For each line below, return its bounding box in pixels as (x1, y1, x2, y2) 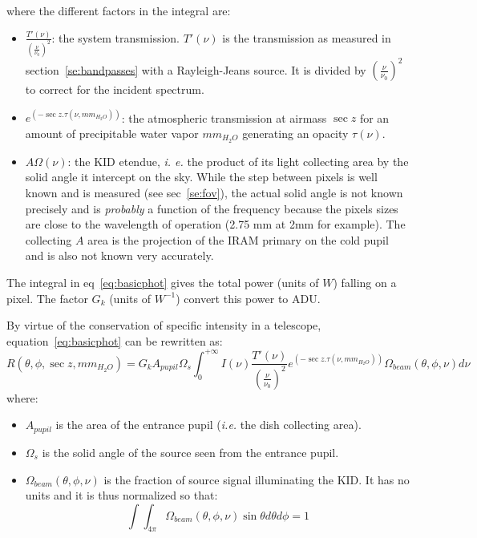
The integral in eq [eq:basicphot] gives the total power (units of (6, 274, 319, 291)
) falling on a (333, 274, 397, 291)
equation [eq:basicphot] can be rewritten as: (6, 332, 223, 349)
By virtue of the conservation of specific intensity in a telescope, (6, 317, 321, 334)
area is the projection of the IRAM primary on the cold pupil (87, 231, 389, 248)
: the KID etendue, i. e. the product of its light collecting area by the (67, 152, 409, 169)
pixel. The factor (6, 289, 88, 306)
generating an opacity (242, 125, 349, 142)
